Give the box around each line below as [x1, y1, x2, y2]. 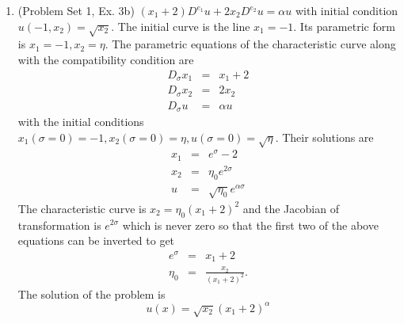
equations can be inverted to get [17, 232, 175, 249]
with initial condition [295, 2, 398, 18]
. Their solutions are [275, 128, 374, 145]
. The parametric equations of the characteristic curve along [105, 36, 396, 52]
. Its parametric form [293, 17, 395, 34]
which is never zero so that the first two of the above [122, 216, 379, 233]
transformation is [17, 216, 101, 233]
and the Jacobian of [242, 200, 339, 216]
